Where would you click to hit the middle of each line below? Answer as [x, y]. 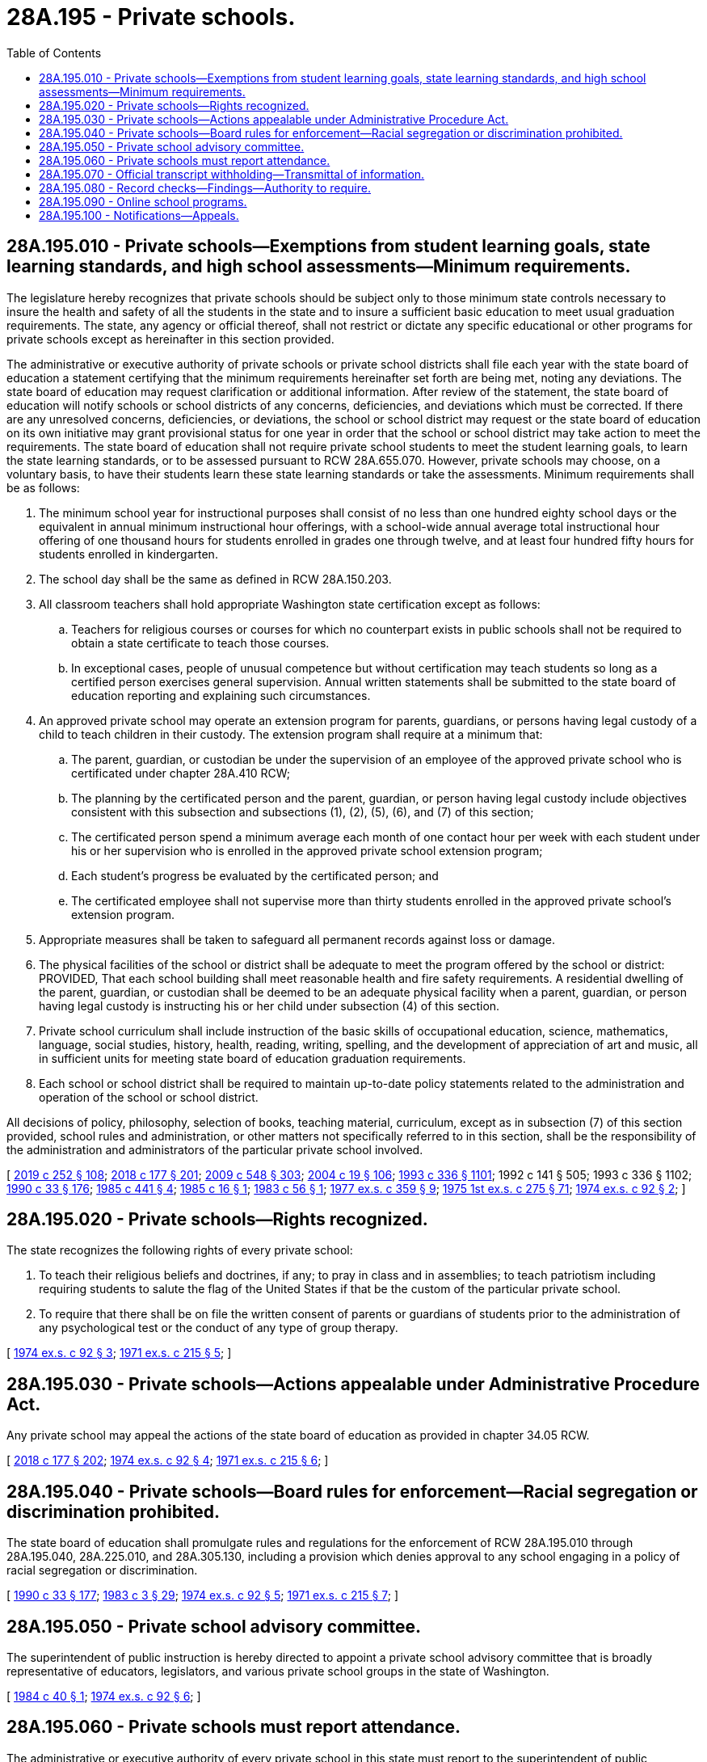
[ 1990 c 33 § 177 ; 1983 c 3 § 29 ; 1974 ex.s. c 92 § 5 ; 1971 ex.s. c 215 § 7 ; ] [203, 1595]
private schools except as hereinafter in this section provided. [170, 339]
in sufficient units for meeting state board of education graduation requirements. [253, 1058]
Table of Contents [54, 53]
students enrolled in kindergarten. [128, 554]
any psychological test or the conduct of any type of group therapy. [219, 1328]
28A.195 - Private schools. [151, 17]
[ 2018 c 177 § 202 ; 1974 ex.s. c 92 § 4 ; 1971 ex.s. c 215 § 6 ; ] [168, 1461]
